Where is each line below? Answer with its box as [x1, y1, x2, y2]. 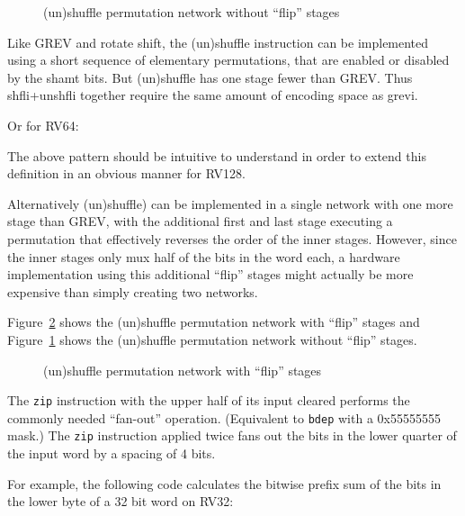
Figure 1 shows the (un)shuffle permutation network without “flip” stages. [7, 330, 417, 349]
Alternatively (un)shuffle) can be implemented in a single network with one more [7, 194, 453, 213]
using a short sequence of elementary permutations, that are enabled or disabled [7, 50, 450, 69]
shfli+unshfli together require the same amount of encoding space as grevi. [7, 86, 418, 104]
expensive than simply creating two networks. [7, 282, 258, 301]
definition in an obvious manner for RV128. [7, 164, 246, 183]
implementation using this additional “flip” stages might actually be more [7, 265, 414, 284]
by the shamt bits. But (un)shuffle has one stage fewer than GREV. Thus [7, 68, 413, 86]
